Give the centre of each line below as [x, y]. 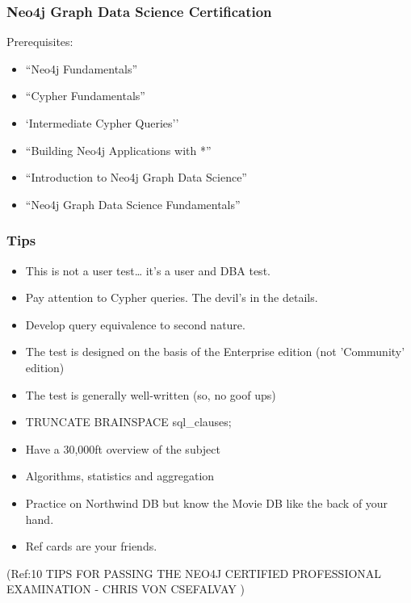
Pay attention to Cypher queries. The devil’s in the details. [172, 297]
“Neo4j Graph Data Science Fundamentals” [133, 204]
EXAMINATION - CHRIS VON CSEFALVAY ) [126, 589]
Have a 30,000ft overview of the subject [123, 448]
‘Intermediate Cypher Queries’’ [102, 123]
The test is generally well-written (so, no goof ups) [151, 394]
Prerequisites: [40, 42]
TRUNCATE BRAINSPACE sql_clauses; [128, 422]
